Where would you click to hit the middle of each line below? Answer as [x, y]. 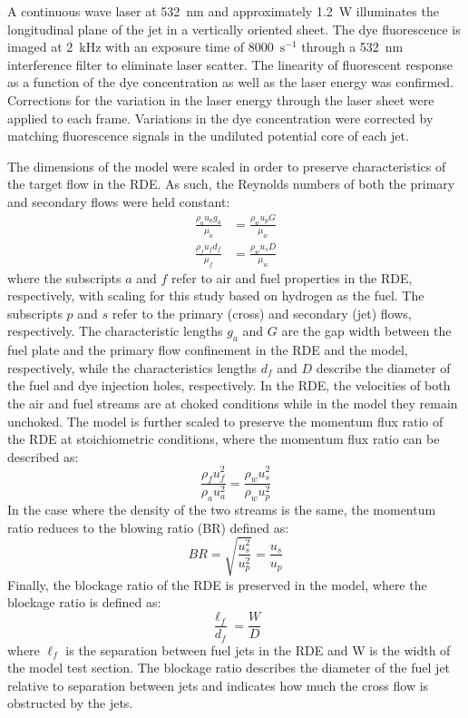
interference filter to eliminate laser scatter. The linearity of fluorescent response [230, 64]
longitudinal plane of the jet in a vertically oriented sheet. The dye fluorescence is [234, 29]
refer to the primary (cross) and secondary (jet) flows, [262, 313]
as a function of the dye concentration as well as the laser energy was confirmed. [231, 82]
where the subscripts [64, 277]
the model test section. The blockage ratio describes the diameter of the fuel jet [229, 668]
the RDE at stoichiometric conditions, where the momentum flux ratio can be [224, 439]
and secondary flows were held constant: [119, 201]
